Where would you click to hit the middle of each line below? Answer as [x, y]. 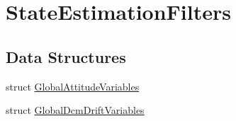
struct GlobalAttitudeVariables [73, 86]
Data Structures [66, 56]
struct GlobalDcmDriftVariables [75, 110]
